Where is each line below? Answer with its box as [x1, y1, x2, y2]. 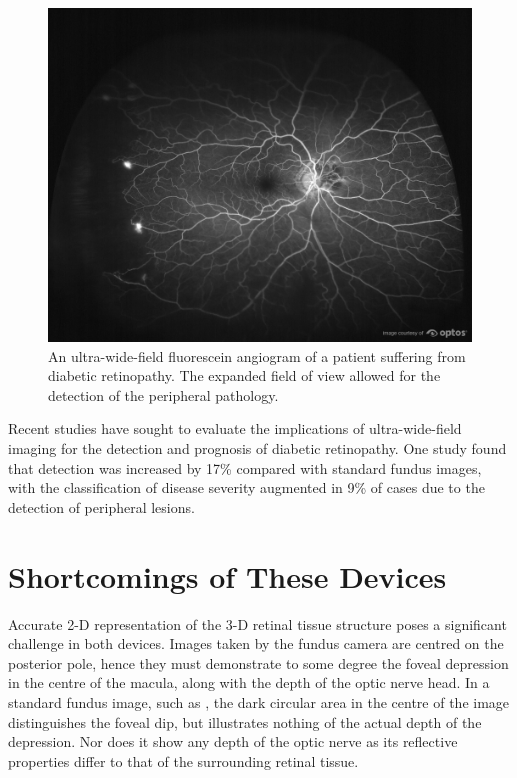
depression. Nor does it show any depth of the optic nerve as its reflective [8, 731, 458, 752]
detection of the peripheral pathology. [48, 384, 279, 405]
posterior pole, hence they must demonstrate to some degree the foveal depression [8, 652, 509, 673]
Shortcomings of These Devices [8, 555, 447, 596]
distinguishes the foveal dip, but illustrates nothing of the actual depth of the [8, 711, 482, 732]
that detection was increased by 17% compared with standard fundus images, [8, 457, 482, 478]
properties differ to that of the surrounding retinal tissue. [8, 750, 359, 771]
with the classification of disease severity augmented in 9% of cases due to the [8, 477, 485, 498]
